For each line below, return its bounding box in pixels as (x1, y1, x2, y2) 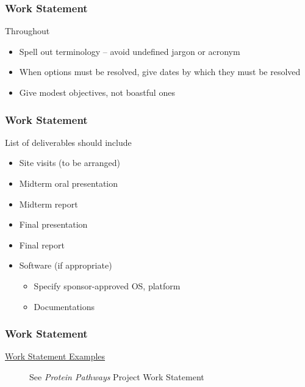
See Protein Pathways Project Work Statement (29, 370, 204, 383)
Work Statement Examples (5, 350, 106, 363)
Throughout (5, 24, 50, 37)
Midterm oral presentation (19, 177, 118, 189)
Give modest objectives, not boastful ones (19, 86, 175, 98)
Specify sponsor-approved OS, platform (34, 279, 181, 292)
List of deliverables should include (5, 136, 132, 148)
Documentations (34, 300, 95, 313)
